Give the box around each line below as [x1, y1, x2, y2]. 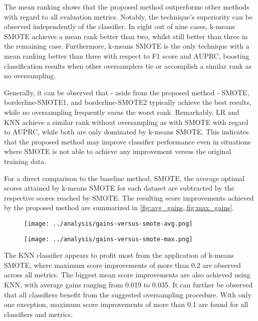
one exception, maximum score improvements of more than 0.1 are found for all [4, 299, 248, 309]
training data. [4, 155, 47, 166]
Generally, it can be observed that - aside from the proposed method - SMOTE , [4, 87, 249, 97]
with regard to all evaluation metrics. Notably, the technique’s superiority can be [4, 11, 252, 22]
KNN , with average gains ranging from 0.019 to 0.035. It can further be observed [4, 279, 253, 289]
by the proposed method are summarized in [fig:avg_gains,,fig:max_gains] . [4, 202, 234, 213]
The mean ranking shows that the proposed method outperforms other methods [4, 2, 249, 12]
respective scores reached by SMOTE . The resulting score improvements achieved [4, 192, 254, 203]
